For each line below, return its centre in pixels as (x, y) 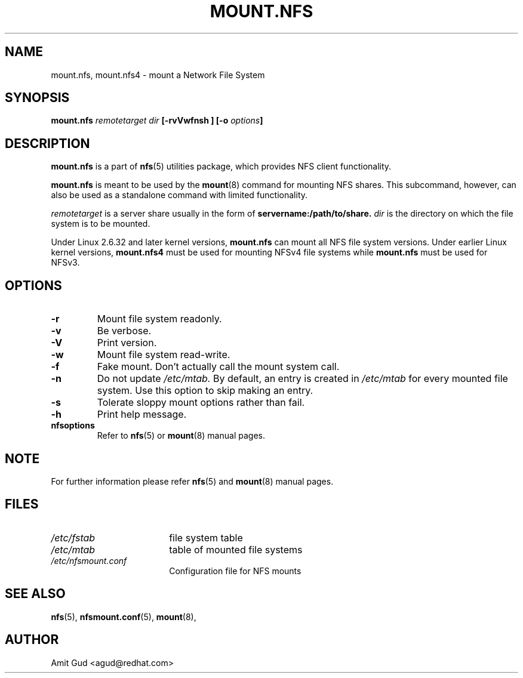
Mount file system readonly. (159, 319)
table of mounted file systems (236, 549)
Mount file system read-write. (164, 355)
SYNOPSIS (37, 98)
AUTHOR (32, 640)
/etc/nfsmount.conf (89, 560)
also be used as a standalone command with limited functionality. (179, 195)
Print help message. (142, 414)
